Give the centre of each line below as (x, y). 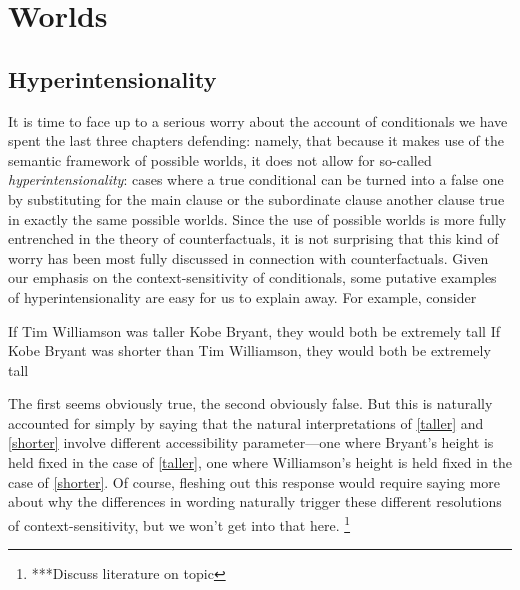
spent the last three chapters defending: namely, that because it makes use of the (256, 140)
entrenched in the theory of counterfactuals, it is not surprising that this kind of (253, 238)
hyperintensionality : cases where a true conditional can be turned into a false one (256, 179)
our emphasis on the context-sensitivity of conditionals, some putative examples (252, 277)
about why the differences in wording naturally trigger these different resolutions (255, 501)
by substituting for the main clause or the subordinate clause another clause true (256, 198)
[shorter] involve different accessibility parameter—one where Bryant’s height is (251, 442)
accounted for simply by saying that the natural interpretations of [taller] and (246, 422)
